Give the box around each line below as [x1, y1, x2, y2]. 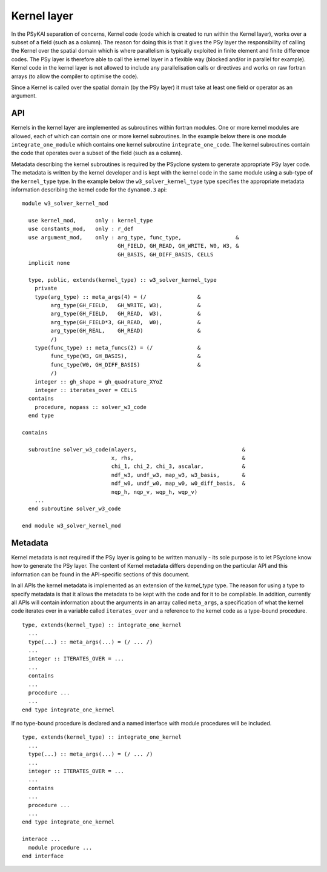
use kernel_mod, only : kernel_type [28, 217, 153, 224]
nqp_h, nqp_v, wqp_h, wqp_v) [111, 488, 198, 495]
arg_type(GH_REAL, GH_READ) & [50, 327, 201, 334]
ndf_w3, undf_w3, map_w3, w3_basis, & [111, 471, 246, 478]
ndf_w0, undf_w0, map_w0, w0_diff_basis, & [111, 480, 246, 487]
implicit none [28, 259, 70, 267]
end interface [22, 852, 64, 859]
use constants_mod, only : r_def [28, 225, 134, 233]
